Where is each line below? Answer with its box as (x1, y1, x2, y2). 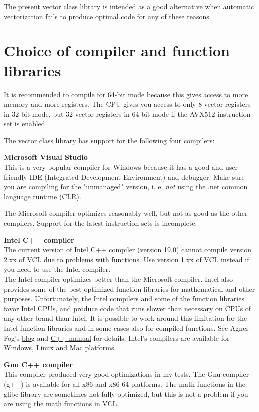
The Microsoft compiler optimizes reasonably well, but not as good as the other (4, 208, 248, 218)
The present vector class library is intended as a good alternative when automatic (4, 1, 254, 11)
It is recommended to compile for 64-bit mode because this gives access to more (4, 89, 248, 99)
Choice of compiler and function (4, 40, 230, 61)
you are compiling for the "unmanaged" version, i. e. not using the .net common (4, 181, 248, 192)
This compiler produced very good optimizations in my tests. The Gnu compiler (4, 369, 249, 379)
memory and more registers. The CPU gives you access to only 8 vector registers (4, 99, 251, 109)
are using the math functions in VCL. (4, 398, 119, 409)
